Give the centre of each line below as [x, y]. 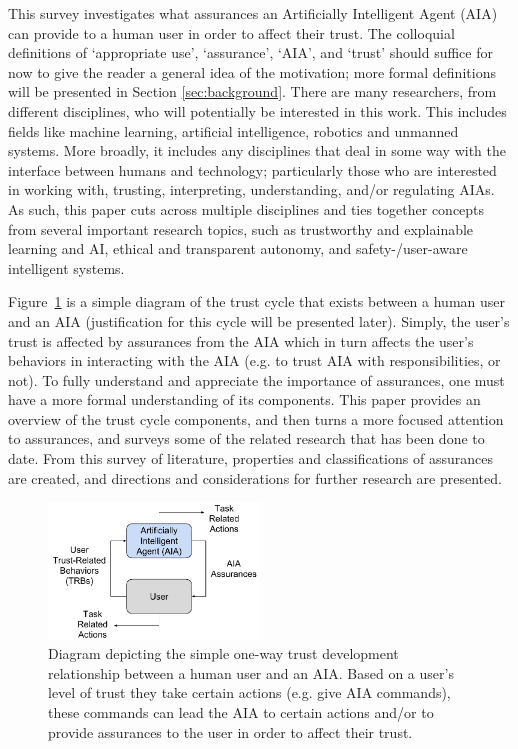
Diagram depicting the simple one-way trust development [223, 653]
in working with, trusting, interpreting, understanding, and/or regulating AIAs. [251, 189]
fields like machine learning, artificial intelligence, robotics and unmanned [233, 130]
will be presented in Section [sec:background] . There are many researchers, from [252, 91]
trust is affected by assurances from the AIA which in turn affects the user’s [241, 340]
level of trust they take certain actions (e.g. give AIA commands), [249, 692]
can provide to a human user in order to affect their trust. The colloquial [231, 32]
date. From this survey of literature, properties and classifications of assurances [250, 458]
